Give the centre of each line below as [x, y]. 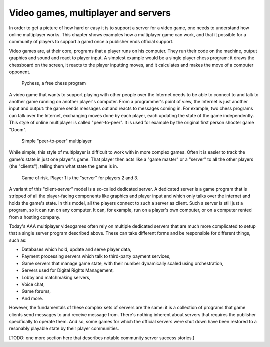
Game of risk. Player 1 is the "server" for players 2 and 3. [80, 178]
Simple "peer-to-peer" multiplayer [57, 141]
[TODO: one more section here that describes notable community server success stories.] [102, 338]
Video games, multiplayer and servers [90, 13]
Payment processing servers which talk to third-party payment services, [96, 256]
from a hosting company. [35, 217]
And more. [32, 298]
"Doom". [18, 129]
